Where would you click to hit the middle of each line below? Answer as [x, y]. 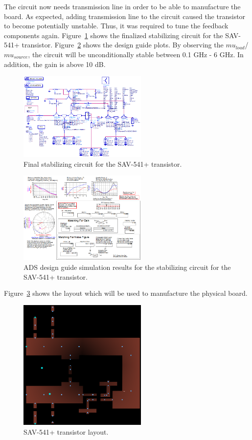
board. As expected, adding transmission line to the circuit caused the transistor [125, 16]
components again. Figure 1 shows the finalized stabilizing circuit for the [114, 35]
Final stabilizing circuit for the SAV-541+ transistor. [103, 164]
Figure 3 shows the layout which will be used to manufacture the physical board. [126, 293]
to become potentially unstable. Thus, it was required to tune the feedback [116, 26]
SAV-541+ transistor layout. [66, 431]
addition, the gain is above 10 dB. [55, 64]
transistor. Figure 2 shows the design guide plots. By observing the [123, 45]
